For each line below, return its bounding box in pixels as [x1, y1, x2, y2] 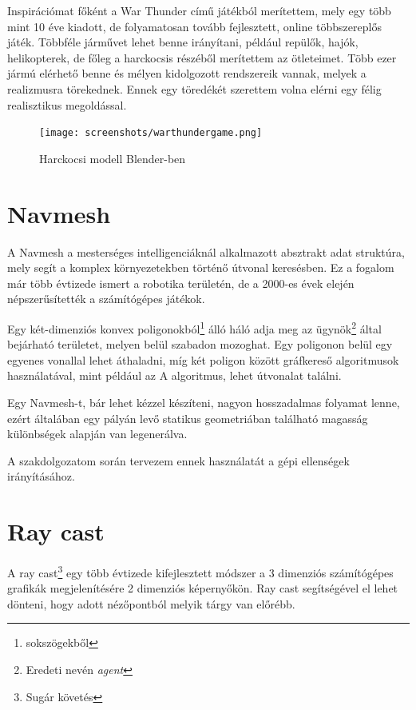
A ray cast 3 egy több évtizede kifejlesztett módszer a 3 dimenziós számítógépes [7, 562, 394, 580]
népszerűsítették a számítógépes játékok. [7, 290, 205, 307]
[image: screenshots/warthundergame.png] [39, 127, 263, 139]
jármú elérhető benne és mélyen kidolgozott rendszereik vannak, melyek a [7, 65, 366, 82]
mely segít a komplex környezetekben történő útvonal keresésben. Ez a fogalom [7, 259, 394, 276]
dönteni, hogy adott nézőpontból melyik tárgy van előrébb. [7, 595, 295, 612]
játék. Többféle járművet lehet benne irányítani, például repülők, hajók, [7, 34, 359, 50]
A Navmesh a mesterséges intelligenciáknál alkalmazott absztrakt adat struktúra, [7, 243, 405, 260]
